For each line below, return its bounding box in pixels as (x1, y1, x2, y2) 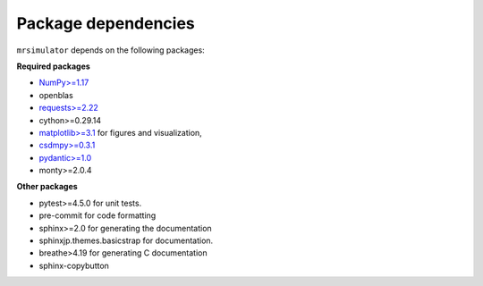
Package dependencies (16, 13, 196, 33)
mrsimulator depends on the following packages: (16, 45, 205, 55)
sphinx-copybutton (38, 260, 109, 271)
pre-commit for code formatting (38, 210, 157, 221)
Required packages (16, 61, 91, 71)
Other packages (16, 181, 78, 192)
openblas (38, 89, 73, 100)
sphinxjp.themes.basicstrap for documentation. (38, 235, 214, 246)
